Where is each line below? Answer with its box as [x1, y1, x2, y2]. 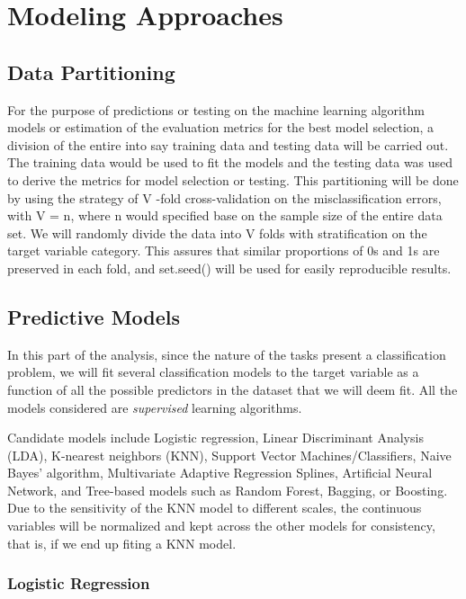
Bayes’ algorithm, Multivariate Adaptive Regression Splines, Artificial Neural [7, 463, 433, 482]
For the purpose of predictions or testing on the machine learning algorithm [7, 100, 425, 119]
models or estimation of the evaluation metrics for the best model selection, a [7, 118, 435, 137]
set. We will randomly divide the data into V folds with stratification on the [7, 223, 427, 242]
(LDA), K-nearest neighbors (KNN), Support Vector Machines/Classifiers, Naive [7, 445, 452, 464]
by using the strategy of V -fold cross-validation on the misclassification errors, [7, 188, 442, 207]
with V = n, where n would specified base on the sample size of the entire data [7, 206, 443, 225]
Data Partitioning [7, 58, 175, 85]
